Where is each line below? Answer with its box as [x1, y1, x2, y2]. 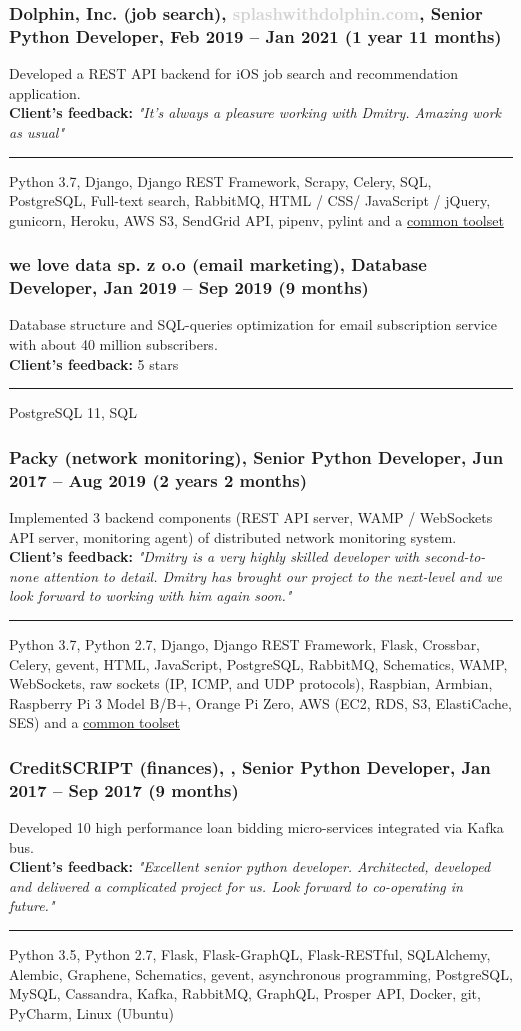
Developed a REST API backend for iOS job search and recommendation [9, 63, 458, 84]
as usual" [9, 121, 65, 142]
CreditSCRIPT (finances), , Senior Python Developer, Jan [9, 754, 491, 779]
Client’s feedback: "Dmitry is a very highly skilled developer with [9, 546, 420, 567]
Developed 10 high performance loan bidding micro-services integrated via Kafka [9, 817, 504, 838]
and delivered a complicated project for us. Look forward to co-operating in [9, 875, 463, 896]
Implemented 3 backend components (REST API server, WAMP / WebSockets [9, 506, 493, 527]
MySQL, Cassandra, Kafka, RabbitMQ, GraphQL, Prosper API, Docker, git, [9, 983, 481, 1004]
